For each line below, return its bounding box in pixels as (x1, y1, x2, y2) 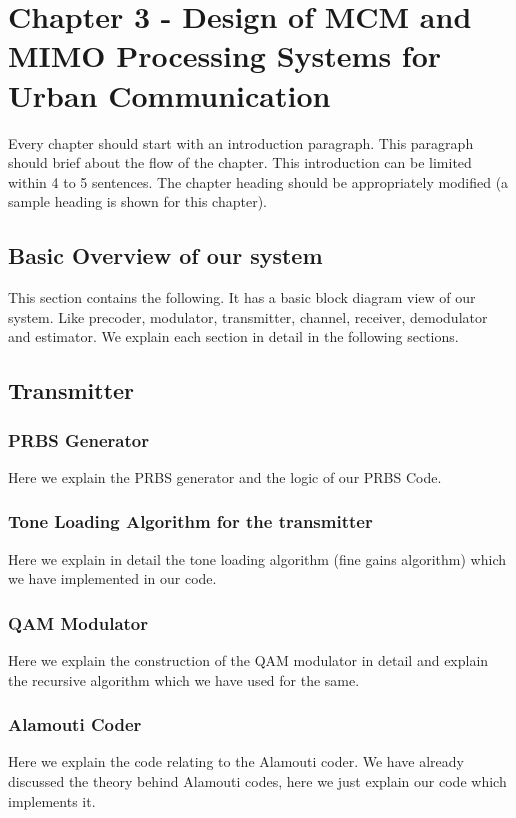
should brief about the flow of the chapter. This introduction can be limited (8, 152, 472, 173)
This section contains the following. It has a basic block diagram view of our (8, 287, 476, 308)
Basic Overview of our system (8, 240, 323, 271)
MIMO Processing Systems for (8, 35, 442, 76)
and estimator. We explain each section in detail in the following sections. (8, 326, 459, 347)
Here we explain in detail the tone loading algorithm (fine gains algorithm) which (8, 548, 506, 569)
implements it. (8, 790, 96, 811)
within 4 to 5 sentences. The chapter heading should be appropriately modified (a (8, 171, 509, 192)
